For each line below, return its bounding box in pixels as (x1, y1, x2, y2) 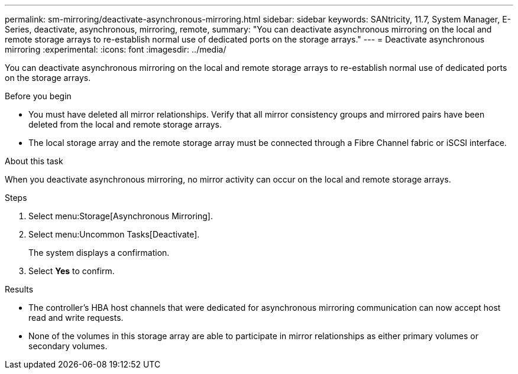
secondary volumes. (28, 341, 108, 351)
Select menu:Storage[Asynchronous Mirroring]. (28, 211, 213, 221)
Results (5, 284, 34, 294)
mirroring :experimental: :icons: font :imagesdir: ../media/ (5, 44, 226, 54)
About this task (5, 156, 63, 166)
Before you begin (5, 91, 72, 101)
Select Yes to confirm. (28, 266, 115, 276)
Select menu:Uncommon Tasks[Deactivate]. (28, 229, 200, 239)
